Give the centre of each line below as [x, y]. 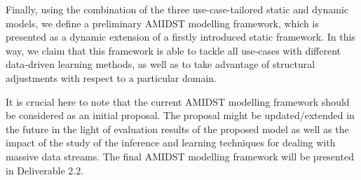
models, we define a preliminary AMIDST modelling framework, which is [162, 23]
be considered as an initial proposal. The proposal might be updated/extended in [180, 115]
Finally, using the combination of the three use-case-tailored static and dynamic [177, 9]
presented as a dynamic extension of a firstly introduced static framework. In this [180, 37]
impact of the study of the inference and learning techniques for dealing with [171, 143]
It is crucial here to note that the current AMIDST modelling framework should [178, 101]
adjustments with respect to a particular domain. [111, 77]
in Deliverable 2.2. [45, 170]
